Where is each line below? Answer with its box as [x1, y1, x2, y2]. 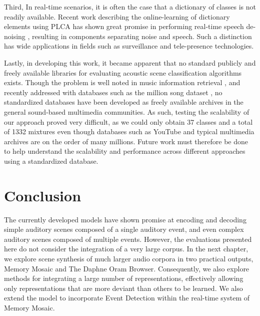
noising [4, 31, 25, 41]
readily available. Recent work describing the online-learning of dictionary [4, 11, 230, 22]
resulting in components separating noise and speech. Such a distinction [32, 31, 252, 41]
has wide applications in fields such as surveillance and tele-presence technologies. [4, 41, 254, 51]
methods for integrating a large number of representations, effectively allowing [4, 273, 243, 283]
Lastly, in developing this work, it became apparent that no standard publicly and [4, 57, 256, 68]
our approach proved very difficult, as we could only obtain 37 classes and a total [4, 116, 253, 127]
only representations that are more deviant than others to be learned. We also [4, 282, 243, 293]
